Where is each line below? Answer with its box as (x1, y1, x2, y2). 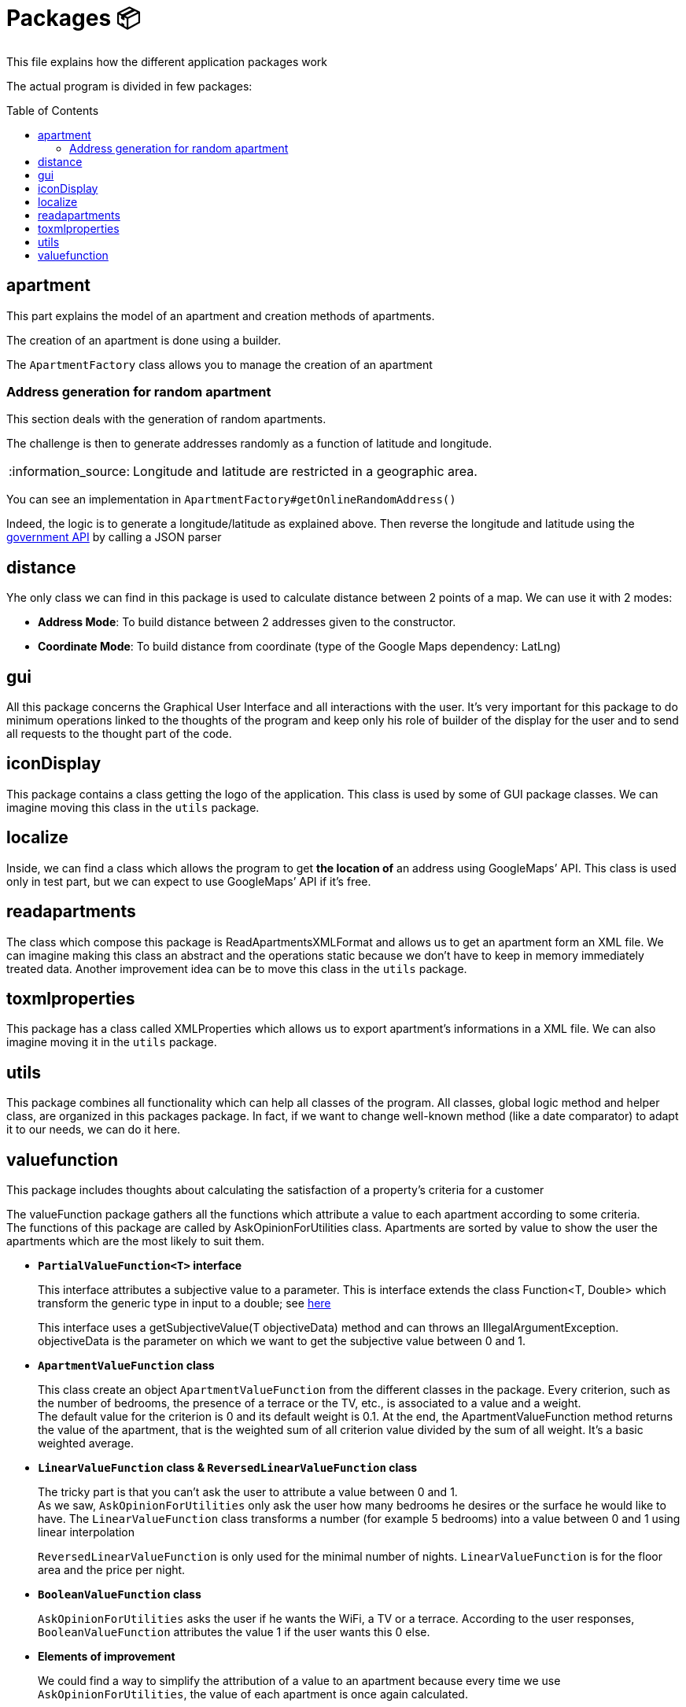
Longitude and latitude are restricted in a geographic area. (133, 463, 478, 480)
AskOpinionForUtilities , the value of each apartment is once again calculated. (38, 1687, 468, 1701)
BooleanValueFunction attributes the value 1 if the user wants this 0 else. (38, 1625, 430, 1639)
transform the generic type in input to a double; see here (38, 1296, 331, 1311)
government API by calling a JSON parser (6, 530, 222, 544)
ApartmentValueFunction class (38, 1359, 215, 1373)
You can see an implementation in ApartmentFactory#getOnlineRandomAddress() (6, 492, 456, 507)
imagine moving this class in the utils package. (6, 800, 260, 814)
